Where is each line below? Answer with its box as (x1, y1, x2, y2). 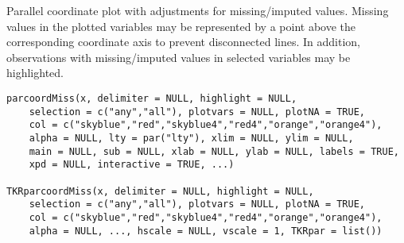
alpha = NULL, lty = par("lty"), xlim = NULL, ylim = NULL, (29, 132, 354, 144)
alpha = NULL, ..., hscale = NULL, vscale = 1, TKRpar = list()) (29, 225, 383, 237)
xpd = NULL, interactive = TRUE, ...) (29, 159, 235, 171)
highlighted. (6, 64, 64, 81)
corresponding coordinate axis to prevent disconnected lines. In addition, (6, 33, 361, 50)
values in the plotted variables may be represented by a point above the (6, 17, 355, 34)
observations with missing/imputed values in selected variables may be (6, 48, 351, 65)
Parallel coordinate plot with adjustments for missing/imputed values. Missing (6, 2, 389, 18)
